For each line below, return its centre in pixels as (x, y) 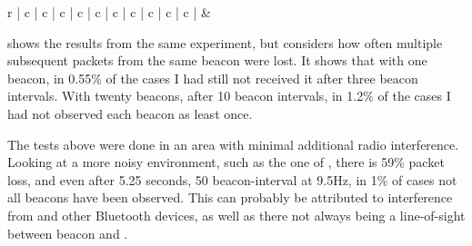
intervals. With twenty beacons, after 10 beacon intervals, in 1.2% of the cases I (229, 96)
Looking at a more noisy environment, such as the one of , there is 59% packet (226, 162)
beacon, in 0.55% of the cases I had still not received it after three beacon (213, 78)
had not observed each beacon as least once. (130, 113)
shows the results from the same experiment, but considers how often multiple (225, 42)
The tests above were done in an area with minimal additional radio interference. (233, 144)
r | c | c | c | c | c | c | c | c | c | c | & (109, 12)
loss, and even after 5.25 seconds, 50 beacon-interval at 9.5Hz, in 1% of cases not (232, 179)
